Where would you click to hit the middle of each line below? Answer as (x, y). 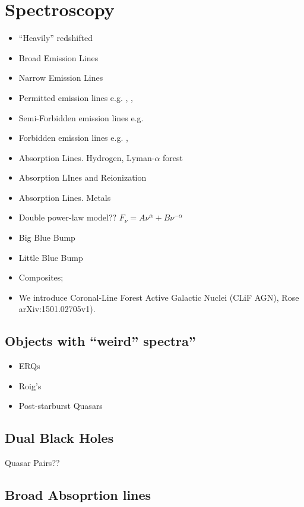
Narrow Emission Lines (61, 78)
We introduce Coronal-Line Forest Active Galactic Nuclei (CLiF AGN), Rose (159, 297)
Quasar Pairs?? (32, 463)
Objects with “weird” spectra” (100, 341)
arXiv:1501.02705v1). (57, 309)
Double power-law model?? (68, 217)
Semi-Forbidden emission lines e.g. (81, 117)
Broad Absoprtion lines (78, 495)
